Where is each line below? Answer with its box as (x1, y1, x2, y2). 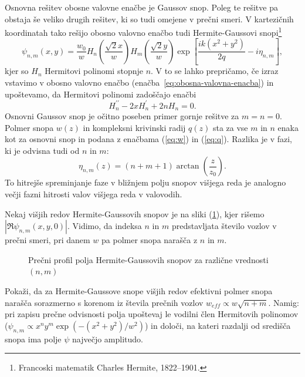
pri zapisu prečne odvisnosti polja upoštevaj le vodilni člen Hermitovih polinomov (5, 308, 299, 320)
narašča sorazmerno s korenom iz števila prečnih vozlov (5, 296, 204, 308)
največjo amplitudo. (72, 332, 143, 345)
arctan (176, 162, 199, 171)
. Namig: (268, 296, 299, 308)
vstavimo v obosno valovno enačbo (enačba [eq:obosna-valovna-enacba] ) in (5, 76, 274, 88)
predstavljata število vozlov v (171, 220, 277, 232)
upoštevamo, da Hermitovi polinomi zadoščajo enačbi (5, 87, 196, 100)
